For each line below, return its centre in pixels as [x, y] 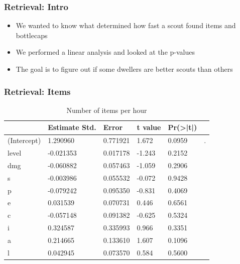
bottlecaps [32, 35]
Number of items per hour [107, 110]
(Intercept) [24, 140]
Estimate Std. [72, 127]
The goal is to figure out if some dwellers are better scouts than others [124, 69]
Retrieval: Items [37, 91]
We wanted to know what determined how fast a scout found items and [126, 25]
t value [149, 127]
